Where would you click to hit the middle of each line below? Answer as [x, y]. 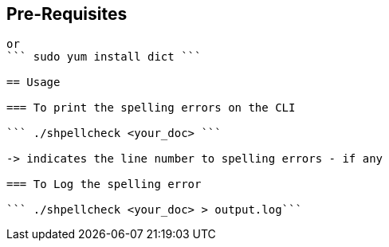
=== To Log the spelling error [104, 184]
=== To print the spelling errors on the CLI [151, 108]
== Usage [33, 82]
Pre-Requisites [67, 14]
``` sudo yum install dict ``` [104, 57]
